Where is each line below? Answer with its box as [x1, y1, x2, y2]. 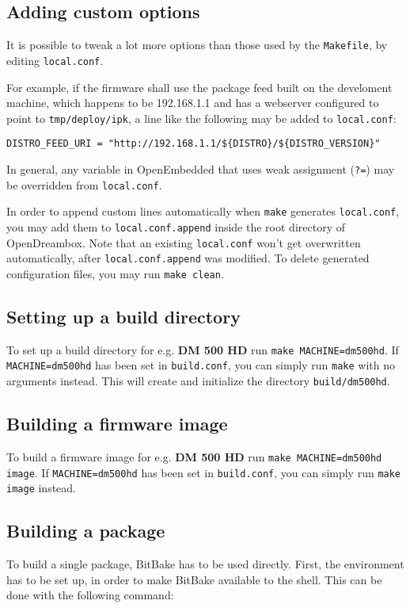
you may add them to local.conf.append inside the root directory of [6, 218, 345, 235]
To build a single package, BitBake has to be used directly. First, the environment [6, 556, 404, 572]
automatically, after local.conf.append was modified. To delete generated [6, 250, 370, 266]
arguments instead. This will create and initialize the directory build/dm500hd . [6, 373, 390, 389]
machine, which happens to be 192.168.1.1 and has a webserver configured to [6, 94, 379, 111]
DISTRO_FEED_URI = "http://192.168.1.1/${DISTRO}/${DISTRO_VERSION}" [6, 138, 381, 150]
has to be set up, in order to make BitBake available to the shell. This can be [6, 571, 382, 587]
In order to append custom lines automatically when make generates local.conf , [6, 203, 400, 220]
